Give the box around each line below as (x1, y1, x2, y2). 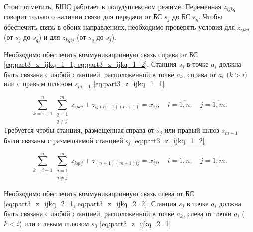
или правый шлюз (164, 125, 219, 135)
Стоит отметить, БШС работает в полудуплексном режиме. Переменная (4, 1, 222, 11)
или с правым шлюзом (4, 78, 73, 89)
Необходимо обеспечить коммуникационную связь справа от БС (4, 49, 198, 59)
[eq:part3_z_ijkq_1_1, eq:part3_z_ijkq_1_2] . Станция (4, 59, 177, 69)
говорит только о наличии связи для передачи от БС (4, 11, 162, 22)
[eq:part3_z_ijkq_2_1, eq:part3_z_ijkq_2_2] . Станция (4, 198, 177, 208)
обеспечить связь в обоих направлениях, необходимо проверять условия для (4, 21, 235, 32)
